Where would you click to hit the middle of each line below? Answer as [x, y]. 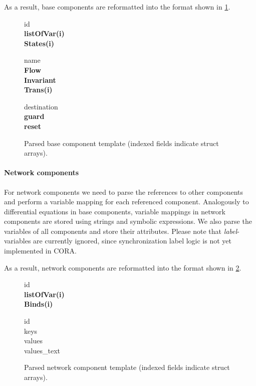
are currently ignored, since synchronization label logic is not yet [132, 241]
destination [41, 106]
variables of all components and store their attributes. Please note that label [121, 231]
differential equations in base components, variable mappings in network [115, 211]
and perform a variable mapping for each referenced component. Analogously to [126, 202]
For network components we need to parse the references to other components [124, 191]
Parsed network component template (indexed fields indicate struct [127, 367]
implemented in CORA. [40, 251]
